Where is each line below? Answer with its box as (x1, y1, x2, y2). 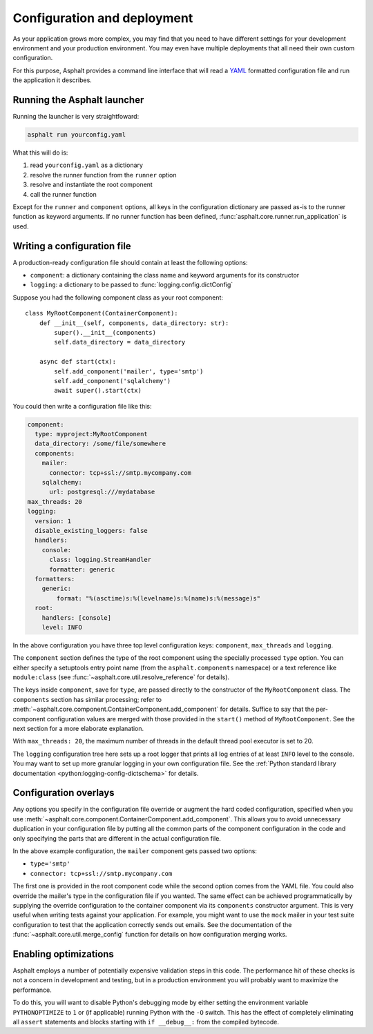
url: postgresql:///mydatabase (49, 488, 155, 496)
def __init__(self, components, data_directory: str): (39, 319, 229, 327)
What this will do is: (12, 148, 68, 157)
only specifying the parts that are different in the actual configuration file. (12, 834, 221, 842)
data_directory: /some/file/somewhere (35, 440, 166, 448)
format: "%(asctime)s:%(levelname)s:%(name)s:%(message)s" (56, 594, 261, 602)
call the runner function (30, 190, 97, 198)
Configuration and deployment (12, 10, 193, 26)
